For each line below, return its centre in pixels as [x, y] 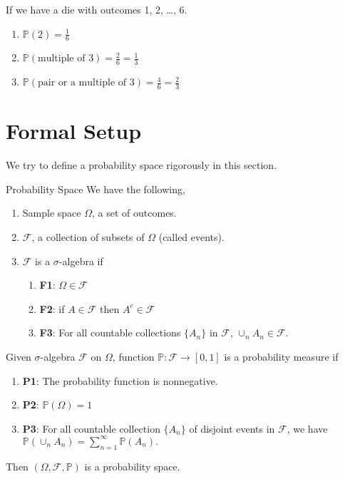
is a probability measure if [281, 356]
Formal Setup [74, 131]
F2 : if [52, 308]
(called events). [191, 236]
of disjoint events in [232, 428]
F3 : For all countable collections [110, 333]
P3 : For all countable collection [91, 428]
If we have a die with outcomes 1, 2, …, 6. [97, 9]
